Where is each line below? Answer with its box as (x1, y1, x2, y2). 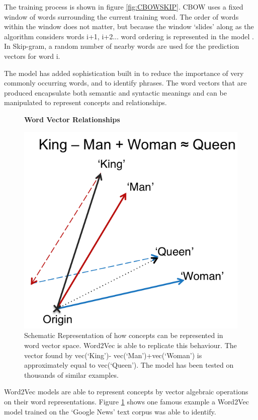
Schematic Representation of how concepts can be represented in (24, 330, 223, 341)
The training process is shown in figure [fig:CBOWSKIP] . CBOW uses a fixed (4, 2, 243, 12)
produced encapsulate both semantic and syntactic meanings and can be (4, 87, 227, 98)
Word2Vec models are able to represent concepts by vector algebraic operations (4, 386, 248, 397)
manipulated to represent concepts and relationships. (4, 97, 167, 108)
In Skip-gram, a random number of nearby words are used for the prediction (4, 41, 239, 51)
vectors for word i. (4, 50, 60, 61)
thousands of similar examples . (24, 369, 119, 380)
